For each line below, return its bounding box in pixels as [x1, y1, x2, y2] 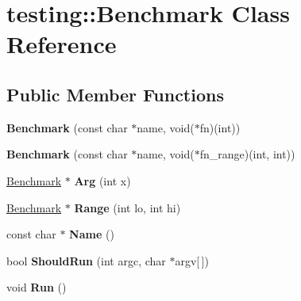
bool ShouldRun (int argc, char [6, 252, 166, 269]
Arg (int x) [74, 172, 131, 189]
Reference [6, 28, 117, 60]
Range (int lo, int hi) [74, 199, 181, 215]
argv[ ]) [175, 252, 209, 269]
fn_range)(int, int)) [199, 146, 295, 162]
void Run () [6, 279, 67, 295]
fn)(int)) [199, 119, 241, 135]
